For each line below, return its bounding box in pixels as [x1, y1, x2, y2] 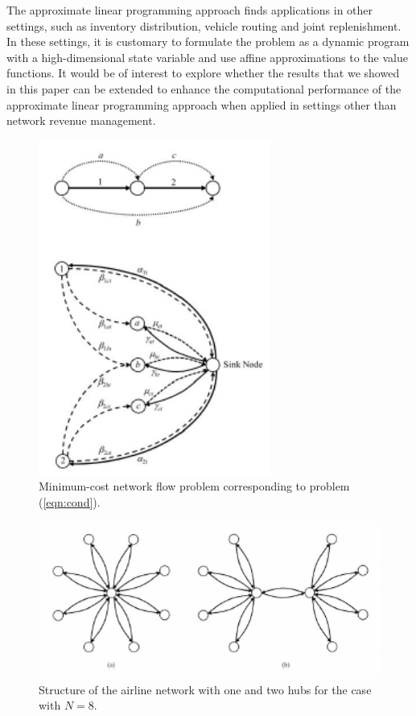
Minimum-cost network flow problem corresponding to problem [39, 478, 350, 495]
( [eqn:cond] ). [39, 493, 101, 510]
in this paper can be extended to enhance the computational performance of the [6, 80, 402, 97]
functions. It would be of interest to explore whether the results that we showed [6, 64, 400, 81]
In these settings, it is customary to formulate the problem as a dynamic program [6, 33, 410, 50]
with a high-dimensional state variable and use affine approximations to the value [6, 48, 408, 65]
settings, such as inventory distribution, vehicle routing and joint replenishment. [6, 17, 402, 34]
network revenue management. [6, 112, 156, 129]
